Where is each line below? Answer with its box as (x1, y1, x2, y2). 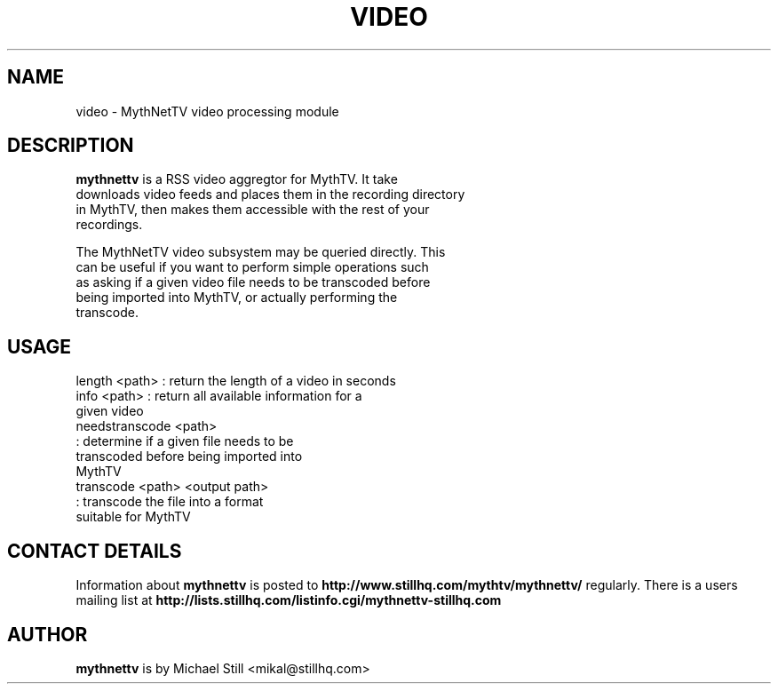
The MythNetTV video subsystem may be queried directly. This (75, 244, 446, 260)
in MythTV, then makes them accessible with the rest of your (75, 202, 430, 218)
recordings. (75, 217, 143, 233)
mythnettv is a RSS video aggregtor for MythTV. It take (75, 171, 398, 187)
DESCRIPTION (7, 134, 134, 157)
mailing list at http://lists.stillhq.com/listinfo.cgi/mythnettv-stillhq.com (75, 592, 502, 608)
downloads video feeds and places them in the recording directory (75, 187, 465, 203)
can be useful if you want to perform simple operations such (75, 259, 429, 275)
